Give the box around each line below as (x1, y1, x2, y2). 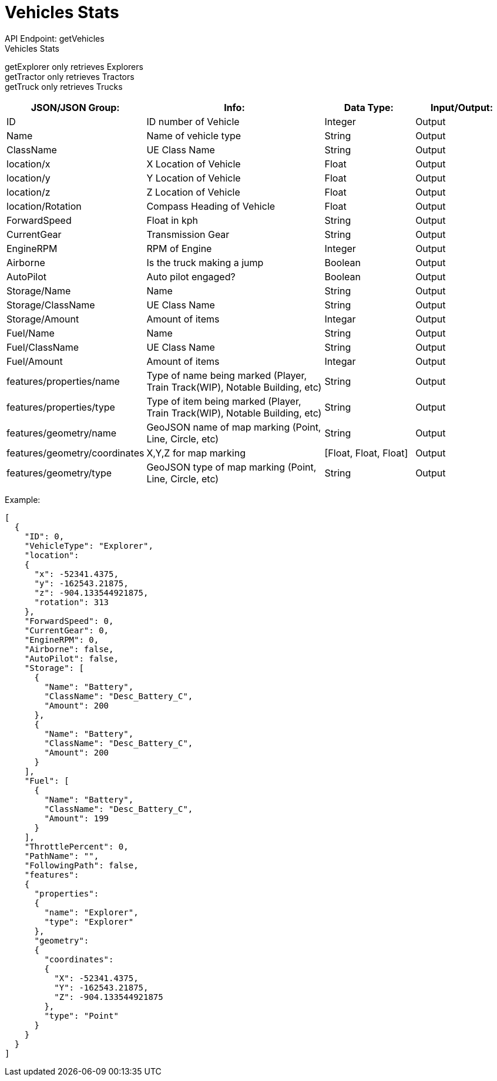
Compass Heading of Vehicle (146, 200, 276, 212)
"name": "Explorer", (44, 907, 139, 917)
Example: (5, 494, 41, 505)
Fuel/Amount (6, 355, 63, 367)
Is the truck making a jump (146, 256, 264, 268)
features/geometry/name (6, 427, 117, 439)
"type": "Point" (44, 1010, 119, 1020)
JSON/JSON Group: (31, 101, 120, 113)
